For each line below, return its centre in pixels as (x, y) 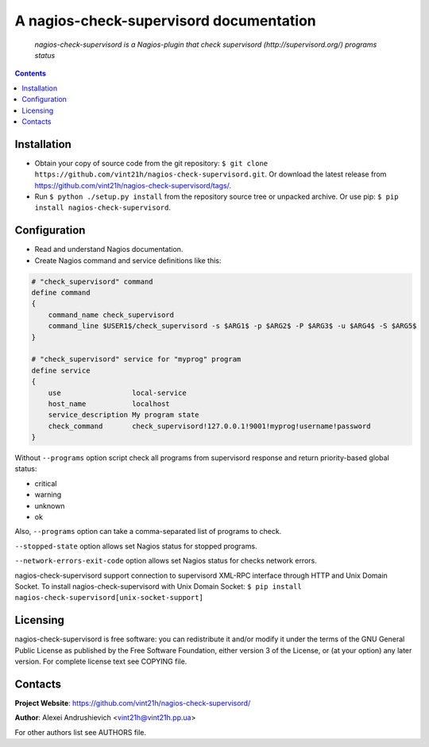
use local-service (117, 393)
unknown (50, 505)
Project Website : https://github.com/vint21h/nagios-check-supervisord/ (133, 702)
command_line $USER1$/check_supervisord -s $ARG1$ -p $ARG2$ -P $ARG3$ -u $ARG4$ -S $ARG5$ (232, 326)
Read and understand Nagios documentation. (109, 250)
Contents (31, 74)
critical (46, 483)
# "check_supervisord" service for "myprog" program (136, 359)
